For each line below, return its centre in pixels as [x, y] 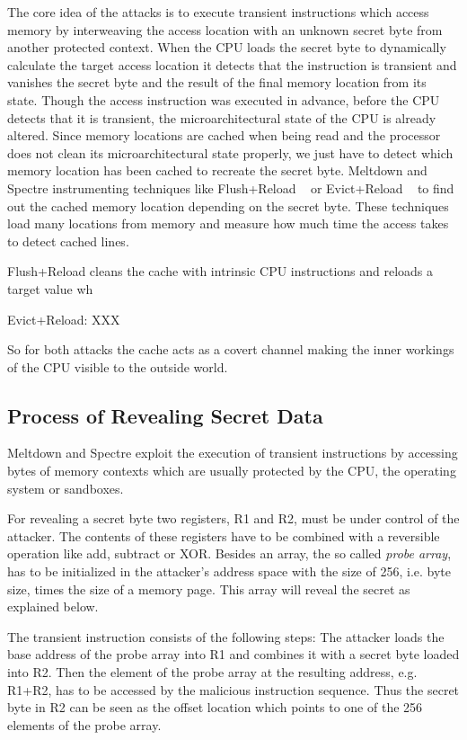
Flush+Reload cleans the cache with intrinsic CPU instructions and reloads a [220, 271]
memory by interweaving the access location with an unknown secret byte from [225, 29]
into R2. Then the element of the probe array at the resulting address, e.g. [212, 672]
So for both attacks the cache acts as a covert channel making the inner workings [231, 349]
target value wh [50, 288]
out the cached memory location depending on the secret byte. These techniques [228, 205]
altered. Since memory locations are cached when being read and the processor [224, 135]
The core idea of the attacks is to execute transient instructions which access [218, 12]
